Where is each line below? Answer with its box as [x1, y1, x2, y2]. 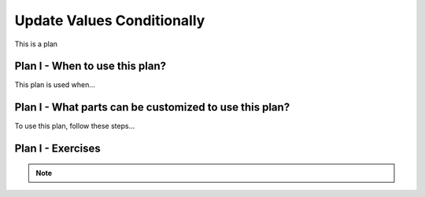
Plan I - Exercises [14, 142, 102, 155]
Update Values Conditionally [14, 12, 205, 29]
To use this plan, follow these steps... [14, 122, 135, 131]
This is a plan [14, 39, 58, 49]
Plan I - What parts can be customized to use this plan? [14, 100, 290, 114]
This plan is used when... [14, 80, 96, 89]
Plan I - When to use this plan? [14, 60, 167, 73]
